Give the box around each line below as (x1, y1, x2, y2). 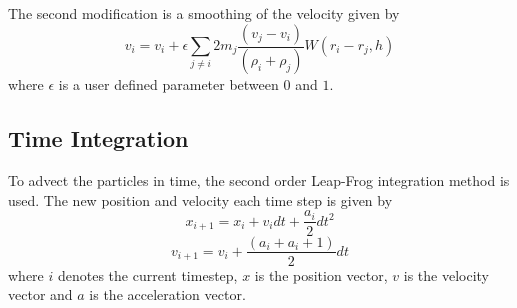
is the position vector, (254, 264, 388, 285)
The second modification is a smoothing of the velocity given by (8, 3, 400, 23)
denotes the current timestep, (57, 264, 238, 285)
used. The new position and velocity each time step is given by (8, 189, 393, 210)
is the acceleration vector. (89, 284, 246, 305)
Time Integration (8, 123, 189, 154)
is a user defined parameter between (58, 74, 279, 95)
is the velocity (403, 264, 490, 285)
